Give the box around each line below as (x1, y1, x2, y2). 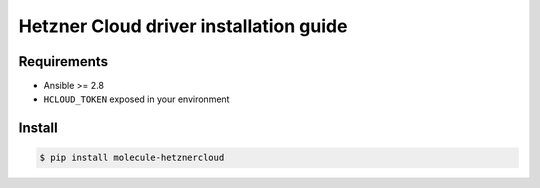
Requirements (18, 53, 109, 70)
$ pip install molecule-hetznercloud (39, 152, 225, 164)
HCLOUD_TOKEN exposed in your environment (43, 93, 230, 105)
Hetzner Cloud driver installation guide (18, 15, 348, 37)
